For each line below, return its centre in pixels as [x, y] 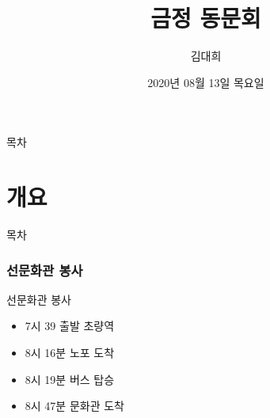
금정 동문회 [206, 18]
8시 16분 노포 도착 [70, 353]
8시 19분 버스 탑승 [70, 379]
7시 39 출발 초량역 [70, 326]
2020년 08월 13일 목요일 [206, 82]
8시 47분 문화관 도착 [74, 406]
